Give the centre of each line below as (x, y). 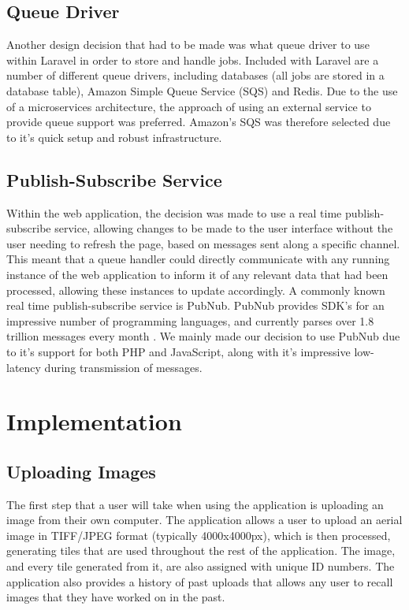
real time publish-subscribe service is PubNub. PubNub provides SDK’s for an (195, 305)
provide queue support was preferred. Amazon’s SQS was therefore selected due (199, 122)
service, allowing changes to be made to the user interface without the (224, 228)
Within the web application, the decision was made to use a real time (174, 212)
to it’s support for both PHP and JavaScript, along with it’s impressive (178, 351)
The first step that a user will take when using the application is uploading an (195, 504)
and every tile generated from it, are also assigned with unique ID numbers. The (201, 566)
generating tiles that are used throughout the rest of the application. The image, (201, 550)
